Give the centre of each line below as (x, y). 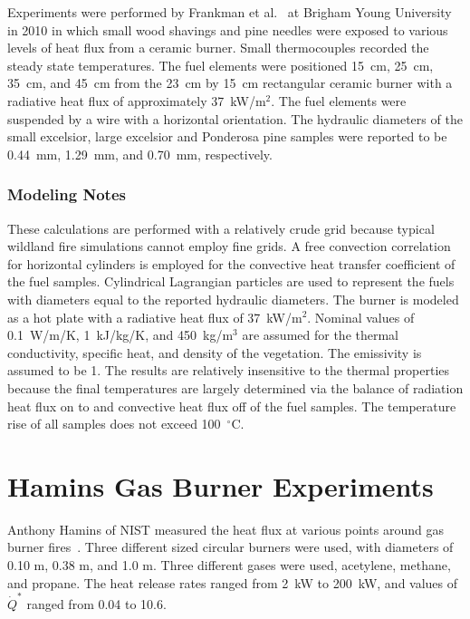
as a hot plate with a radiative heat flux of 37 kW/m (155, 317)
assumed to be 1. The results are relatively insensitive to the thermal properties (229, 370)
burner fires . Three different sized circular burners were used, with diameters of (230, 547)
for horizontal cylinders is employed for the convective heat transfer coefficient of (231, 263)
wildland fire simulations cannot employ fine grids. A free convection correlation (229, 246)
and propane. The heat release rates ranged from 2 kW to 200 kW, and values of (233, 582)
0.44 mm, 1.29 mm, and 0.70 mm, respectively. (140, 154)
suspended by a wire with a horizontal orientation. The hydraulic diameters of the (235, 118)
